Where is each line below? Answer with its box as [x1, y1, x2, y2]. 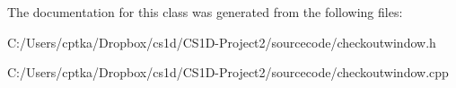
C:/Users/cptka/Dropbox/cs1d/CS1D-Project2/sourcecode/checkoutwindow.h [7, 32, 436, 51]
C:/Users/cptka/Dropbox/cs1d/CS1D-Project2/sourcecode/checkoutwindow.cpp [7, 63, 449, 82]
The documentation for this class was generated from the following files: [7, 3, 403, 21]
